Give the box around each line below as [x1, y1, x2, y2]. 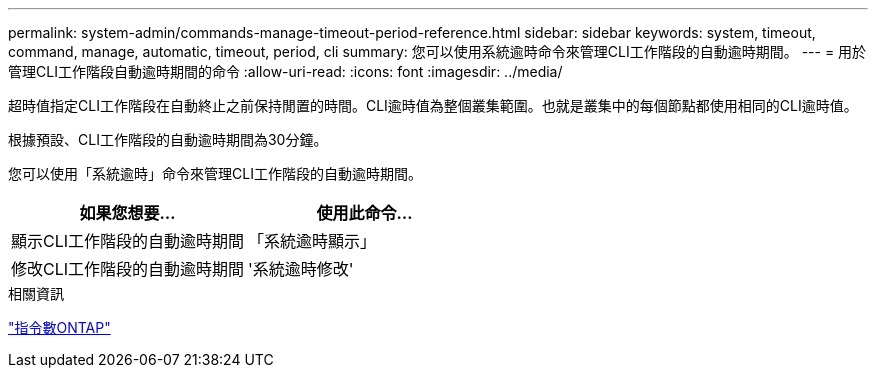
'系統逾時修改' [248, 259, 354, 279]
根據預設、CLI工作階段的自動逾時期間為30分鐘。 [8, 131, 328, 148]
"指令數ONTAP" [8, 319, 111, 336]
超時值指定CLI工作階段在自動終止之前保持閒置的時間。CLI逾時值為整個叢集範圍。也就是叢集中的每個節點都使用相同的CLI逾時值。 [8, 97, 858, 114]
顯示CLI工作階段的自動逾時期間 [11, 231, 245, 251]
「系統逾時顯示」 [248, 231, 377, 251]
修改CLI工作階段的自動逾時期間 [11, 259, 245, 279]
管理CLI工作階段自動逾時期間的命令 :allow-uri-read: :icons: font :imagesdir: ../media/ [8, 63, 563, 80]
